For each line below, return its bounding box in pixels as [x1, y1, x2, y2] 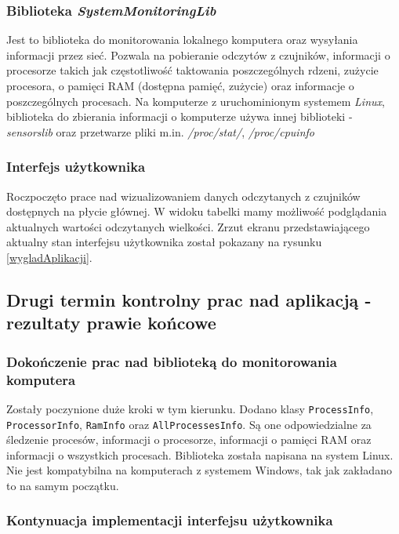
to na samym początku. [6, 477, 119, 493]
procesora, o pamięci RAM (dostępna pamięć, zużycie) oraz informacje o [6, 78, 354, 93]
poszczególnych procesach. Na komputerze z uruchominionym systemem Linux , [6, 93, 385, 109]
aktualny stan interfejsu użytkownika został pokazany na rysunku [6, 234, 322, 250]
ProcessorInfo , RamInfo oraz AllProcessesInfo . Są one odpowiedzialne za [6, 416, 372, 432]
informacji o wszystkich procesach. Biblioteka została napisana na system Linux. [6, 446, 394, 463]
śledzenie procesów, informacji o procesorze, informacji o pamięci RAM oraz [6, 431, 372, 448]
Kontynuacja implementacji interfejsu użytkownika [6, 510, 333, 530]
